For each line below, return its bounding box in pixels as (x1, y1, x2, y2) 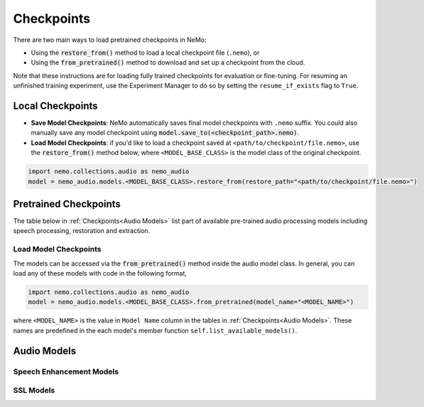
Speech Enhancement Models (13, 367, 119, 376)
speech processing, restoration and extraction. (13, 227, 151, 235)
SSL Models (13, 386, 55, 396)
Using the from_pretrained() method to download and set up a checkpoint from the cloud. (31, 58, 305, 67)
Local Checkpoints (13, 99, 99, 112)
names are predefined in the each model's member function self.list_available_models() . (13, 326, 298, 335)
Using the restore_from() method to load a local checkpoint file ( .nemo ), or (31, 48, 260, 57)
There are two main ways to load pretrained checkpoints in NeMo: (13, 36, 207, 44)
